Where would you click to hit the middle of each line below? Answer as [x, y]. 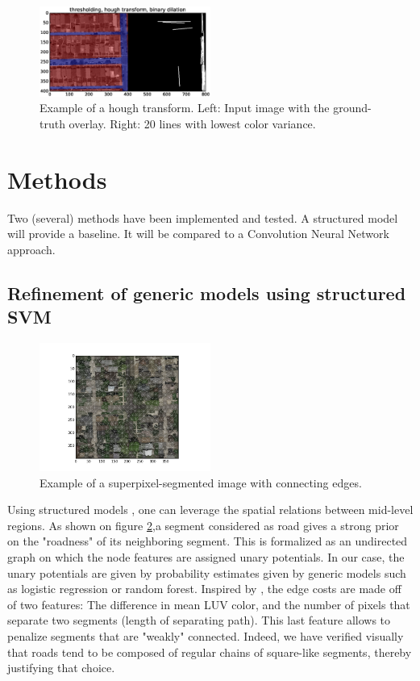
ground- [352, 108]
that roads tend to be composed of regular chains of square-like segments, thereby [210, 652]
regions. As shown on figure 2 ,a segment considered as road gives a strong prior [203, 525]
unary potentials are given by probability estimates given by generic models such [207, 572]
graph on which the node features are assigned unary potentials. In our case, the [206, 557]
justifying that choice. [61, 668]
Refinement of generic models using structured [207, 292]
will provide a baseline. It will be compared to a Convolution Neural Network [198, 234]
